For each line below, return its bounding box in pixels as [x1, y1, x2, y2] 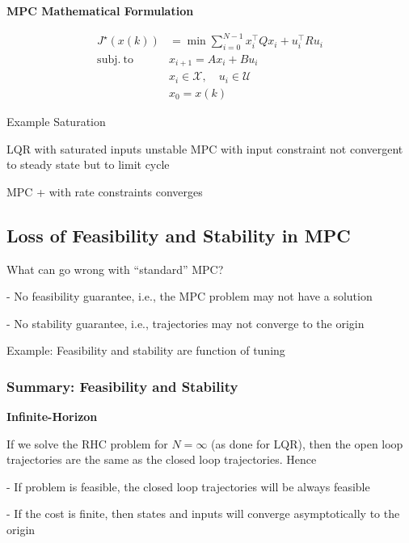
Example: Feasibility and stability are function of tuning [6, 342, 285, 359]
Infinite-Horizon [6, 408, 98, 425]
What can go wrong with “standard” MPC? [6, 260, 224, 277]
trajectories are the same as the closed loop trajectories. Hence [6, 451, 317, 468]
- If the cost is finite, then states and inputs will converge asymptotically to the [6, 505, 400, 522]
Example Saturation [6, 112, 106, 129]
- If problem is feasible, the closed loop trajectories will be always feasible [6, 478, 370, 495]
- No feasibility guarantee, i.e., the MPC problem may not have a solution [6, 288, 373, 305]
